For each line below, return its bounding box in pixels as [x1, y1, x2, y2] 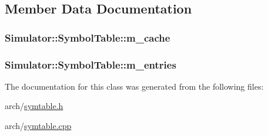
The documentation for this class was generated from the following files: [5, 80, 264, 92]
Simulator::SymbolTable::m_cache [5, 30, 170, 45]
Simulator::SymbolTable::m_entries [5, 57, 176, 72]
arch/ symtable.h [5, 100, 63, 112]
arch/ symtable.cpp [5, 120, 72, 132]
